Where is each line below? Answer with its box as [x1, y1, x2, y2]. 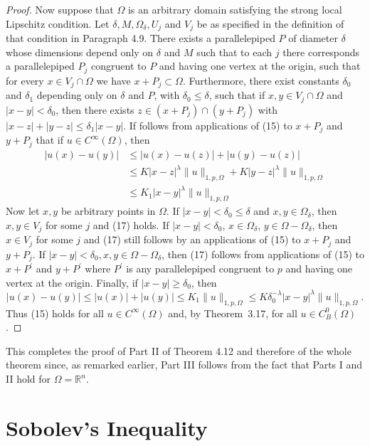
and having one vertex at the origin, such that [159, 58, 361, 73]
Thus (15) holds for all [6, 305, 104, 320]
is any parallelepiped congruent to [126, 261, 275, 276]
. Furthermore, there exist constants [182, 73, 339, 87]
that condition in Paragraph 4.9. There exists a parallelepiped [6, 31, 275, 46]
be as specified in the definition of [196, 16, 344, 31]
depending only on [36, 87, 117, 102]
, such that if [208, 87, 265, 102]
